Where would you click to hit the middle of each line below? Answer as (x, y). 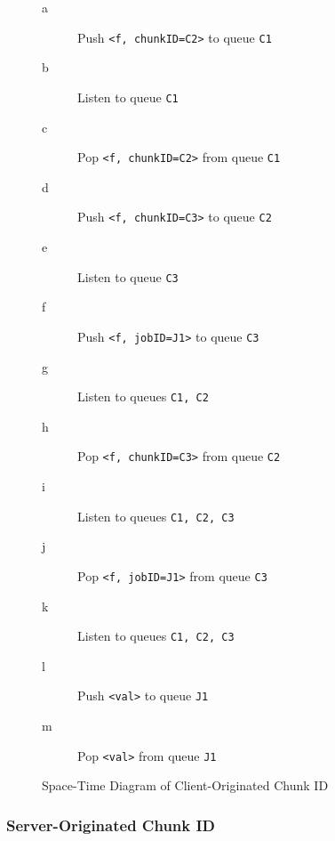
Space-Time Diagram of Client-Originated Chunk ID (185, 785)
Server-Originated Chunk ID (111, 825)
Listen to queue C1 (128, 97)
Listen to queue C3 (128, 276)
